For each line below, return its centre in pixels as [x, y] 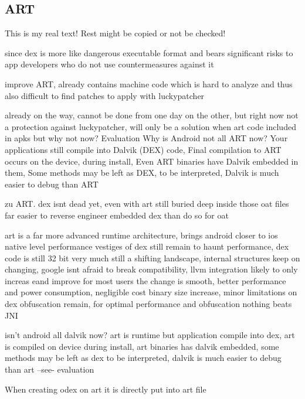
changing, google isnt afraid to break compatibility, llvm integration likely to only [151, 269]
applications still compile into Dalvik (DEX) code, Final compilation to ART [143, 149]
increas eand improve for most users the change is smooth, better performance [145, 280]
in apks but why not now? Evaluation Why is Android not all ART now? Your [146, 138]
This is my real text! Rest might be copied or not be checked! [115, 33]
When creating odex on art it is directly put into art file [106, 389]
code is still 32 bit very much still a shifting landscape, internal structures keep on [152, 258]
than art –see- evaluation [50, 369]
